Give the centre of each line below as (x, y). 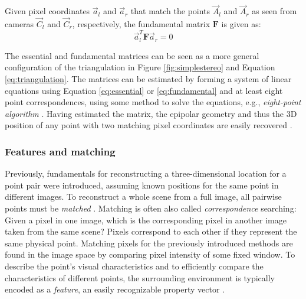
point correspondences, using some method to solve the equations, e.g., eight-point (153, 102)
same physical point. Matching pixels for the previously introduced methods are (149, 243)
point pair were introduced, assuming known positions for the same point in (142, 185)
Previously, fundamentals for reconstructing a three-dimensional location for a (146, 173)
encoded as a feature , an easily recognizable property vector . (115, 289)
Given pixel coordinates (47, 11)
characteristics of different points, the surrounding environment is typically (140, 277)
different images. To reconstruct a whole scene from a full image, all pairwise (143, 196)
